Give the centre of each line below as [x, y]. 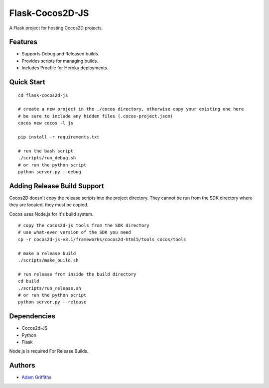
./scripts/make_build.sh [48, 260]
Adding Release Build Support [57, 186]
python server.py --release [52, 302]
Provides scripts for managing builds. [60, 61]
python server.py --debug [50, 172]
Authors [22, 365]
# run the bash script [46, 151]
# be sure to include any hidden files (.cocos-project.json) [96, 116]
